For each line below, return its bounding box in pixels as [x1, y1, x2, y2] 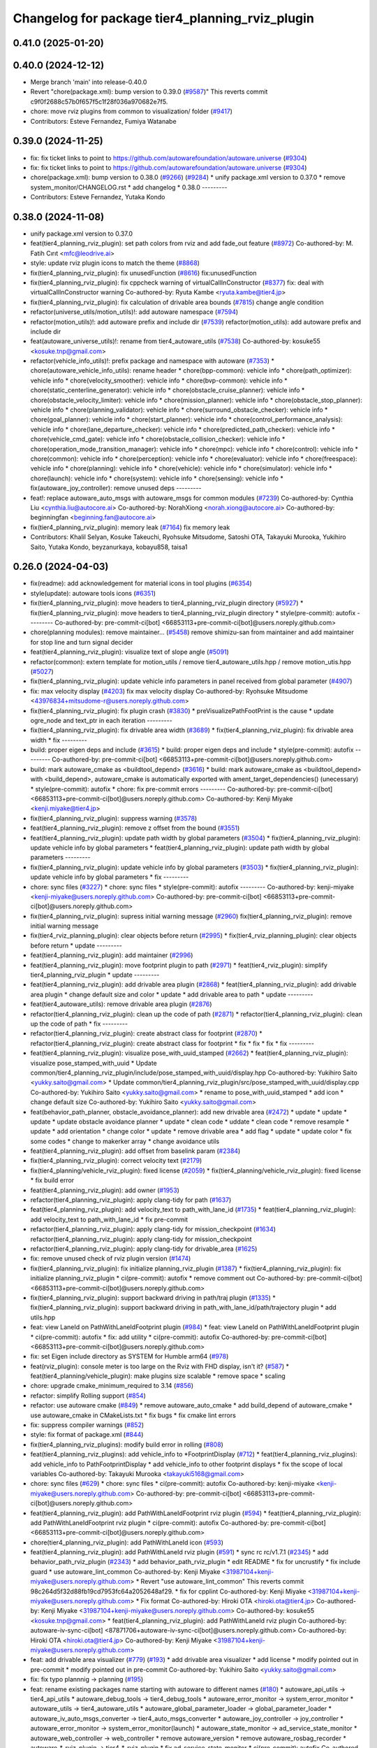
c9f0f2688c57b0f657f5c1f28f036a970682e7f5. [30, 97, 168, 106]
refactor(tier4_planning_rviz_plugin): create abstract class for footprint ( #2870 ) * [30, 1029, 263, 1038]
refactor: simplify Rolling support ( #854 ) [30, 1391, 146, 1400]
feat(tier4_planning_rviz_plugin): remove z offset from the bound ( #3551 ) [30, 824, 240, 832]
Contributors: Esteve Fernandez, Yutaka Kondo [30, 193, 165, 201]
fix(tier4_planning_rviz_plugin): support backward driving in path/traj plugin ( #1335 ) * [30, 1294, 276, 1302]
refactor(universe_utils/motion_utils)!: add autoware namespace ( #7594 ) [30, 308, 239, 316]
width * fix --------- [30, 736, 87, 744]
